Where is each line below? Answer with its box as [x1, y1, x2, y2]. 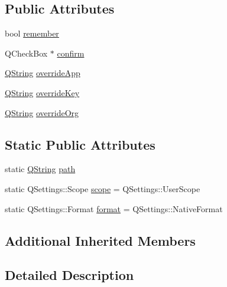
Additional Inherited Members [5, 231, 196, 249]
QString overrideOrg [5, 106, 79, 118]
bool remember [5, 27, 59, 39]
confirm [57, 47, 85, 59]
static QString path [5, 163, 76, 175]
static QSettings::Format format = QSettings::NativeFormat [5, 202, 223, 215]
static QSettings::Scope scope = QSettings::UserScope [5, 182, 200, 194]
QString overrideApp [5, 67, 80, 79]
